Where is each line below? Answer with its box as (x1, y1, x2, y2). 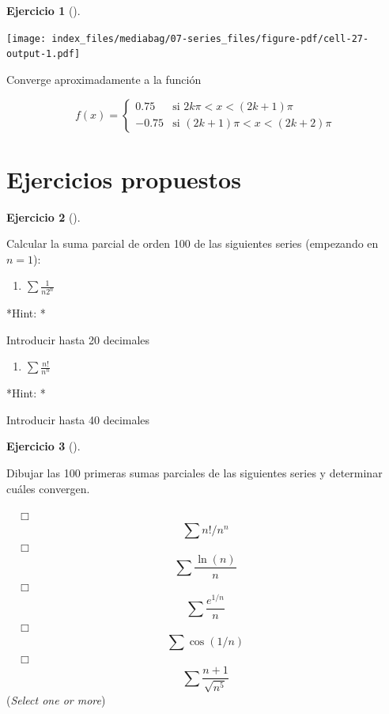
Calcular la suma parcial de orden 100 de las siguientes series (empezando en (6, 235, 379, 252)
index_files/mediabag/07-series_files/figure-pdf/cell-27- (51, 32, 369, 44)
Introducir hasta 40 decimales (6, 411, 150, 427)
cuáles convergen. (6, 480, 90, 496)
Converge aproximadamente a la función (6, 70, 202, 87)
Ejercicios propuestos (6, 162, 241, 195)
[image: (6, 32, 47, 44)
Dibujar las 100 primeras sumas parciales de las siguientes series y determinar (6, 465, 383, 481)
